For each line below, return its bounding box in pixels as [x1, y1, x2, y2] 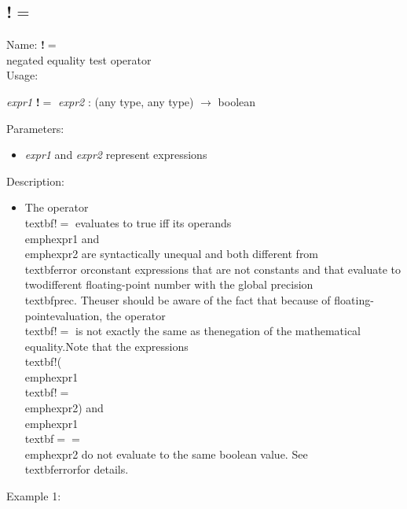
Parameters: [6, 120, 64, 136]
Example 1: [6, 488, 61, 504]
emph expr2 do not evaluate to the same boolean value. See [24, 445, 308, 462]
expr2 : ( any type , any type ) [58, 93, 194, 109]
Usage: [6, 67, 38, 83]
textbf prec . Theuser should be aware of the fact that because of [24, 291, 331, 308]
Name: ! [6, 36, 45, 53]
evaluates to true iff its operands [75, 214, 232, 231]
